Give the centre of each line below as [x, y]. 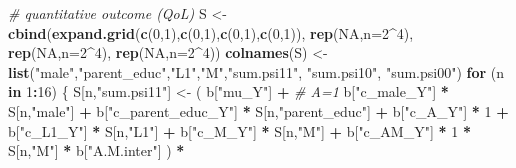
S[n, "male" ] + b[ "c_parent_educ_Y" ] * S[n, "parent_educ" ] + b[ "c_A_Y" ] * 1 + [258, 110]
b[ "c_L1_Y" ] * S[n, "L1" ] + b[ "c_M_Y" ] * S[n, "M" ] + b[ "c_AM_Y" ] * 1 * [239, 130]
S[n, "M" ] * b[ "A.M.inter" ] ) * [96, 150]
